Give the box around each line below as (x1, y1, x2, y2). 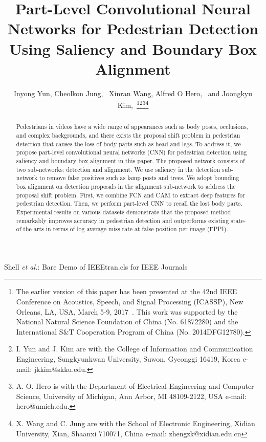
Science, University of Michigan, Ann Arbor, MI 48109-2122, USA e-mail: (16, 390, 247, 401)
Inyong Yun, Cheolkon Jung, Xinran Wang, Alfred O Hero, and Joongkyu (13, 87, 253, 98)
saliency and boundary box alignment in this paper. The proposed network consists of (16, 156, 245, 165)
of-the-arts (16, 225, 44, 233)
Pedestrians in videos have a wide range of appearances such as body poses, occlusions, (16, 122, 248, 131)
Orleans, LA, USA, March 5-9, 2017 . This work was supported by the (16, 306, 238, 317)
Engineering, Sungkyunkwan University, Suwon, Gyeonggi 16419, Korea (16, 353, 240, 364)
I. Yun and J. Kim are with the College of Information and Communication (16, 343, 253, 354)
